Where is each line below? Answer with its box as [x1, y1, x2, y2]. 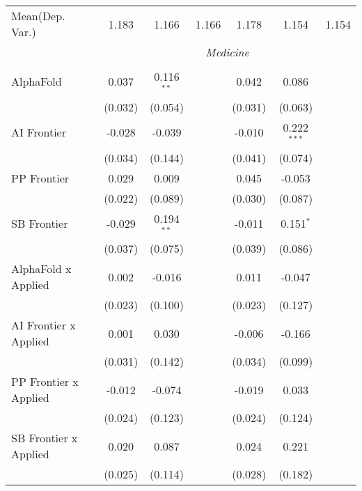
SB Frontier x [11, 430, 78, 446]
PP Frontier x [11, 373, 79, 390]
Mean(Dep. [11, 8, 65, 24]
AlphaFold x [11, 260, 72, 277]
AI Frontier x [11, 317, 76, 334]
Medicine [205, 44, 249, 60]
